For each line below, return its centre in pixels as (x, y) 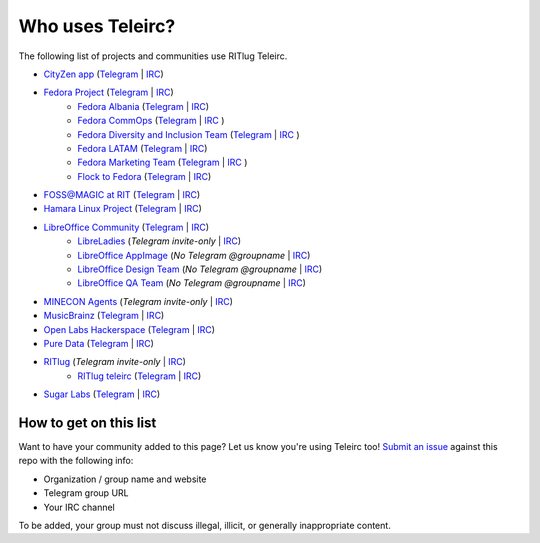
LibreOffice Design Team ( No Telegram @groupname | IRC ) (200, 269)
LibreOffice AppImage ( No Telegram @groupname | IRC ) (194, 255)
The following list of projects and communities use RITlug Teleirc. (153, 56)
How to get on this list (87, 422)
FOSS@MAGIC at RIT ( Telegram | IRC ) (122, 195)
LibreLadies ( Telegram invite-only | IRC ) (159, 241)
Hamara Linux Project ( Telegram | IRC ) (122, 209)
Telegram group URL (86, 493)
